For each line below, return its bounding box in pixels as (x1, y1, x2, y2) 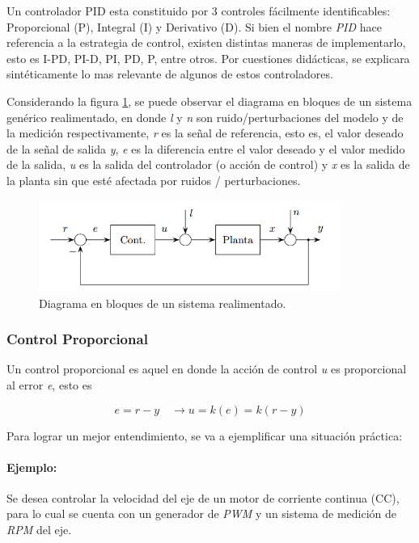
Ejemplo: (6, 458, 57, 475)
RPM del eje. (6, 521, 72, 538)
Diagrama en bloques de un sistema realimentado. (39, 294, 286, 311)
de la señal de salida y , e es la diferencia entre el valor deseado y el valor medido (6, 140, 405, 157)
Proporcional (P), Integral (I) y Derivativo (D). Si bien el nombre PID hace (6, 18, 382, 35)
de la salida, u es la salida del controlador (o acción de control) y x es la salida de (6, 156, 410, 173)
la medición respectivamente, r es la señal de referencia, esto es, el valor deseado (6, 124, 404, 141)
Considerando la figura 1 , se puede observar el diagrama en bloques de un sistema (6, 92, 413, 109)
